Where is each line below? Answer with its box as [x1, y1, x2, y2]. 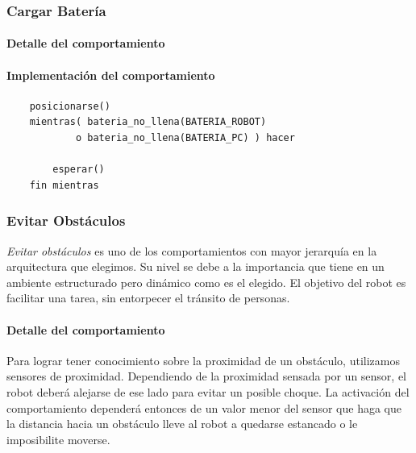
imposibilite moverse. [6, 430, 110, 447]
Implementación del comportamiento [6, 66, 215, 83]
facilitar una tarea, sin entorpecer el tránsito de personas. [6, 289, 290, 306]
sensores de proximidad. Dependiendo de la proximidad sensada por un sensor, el [6, 368, 407, 384]
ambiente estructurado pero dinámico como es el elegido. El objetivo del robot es [6, 273, 406, 290]
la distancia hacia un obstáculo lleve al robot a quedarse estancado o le [6, 415, 358, 432]
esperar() [52, 164, 105, 176]
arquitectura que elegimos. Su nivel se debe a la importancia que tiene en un [6, 258, 385, 275]
